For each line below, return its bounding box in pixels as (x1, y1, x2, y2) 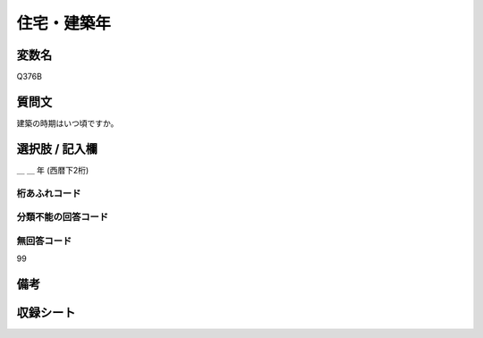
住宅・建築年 (16, 13, 112, 33)
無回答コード (16, 234, 72, 247)
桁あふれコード (16, 187, 81, 199)
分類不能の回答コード (16, 211, 109, 224)
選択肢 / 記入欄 (16, 141, 98, 156)
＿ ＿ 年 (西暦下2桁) (16, 165, 89, 175)
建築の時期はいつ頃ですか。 (16, 117, 119, 129)
